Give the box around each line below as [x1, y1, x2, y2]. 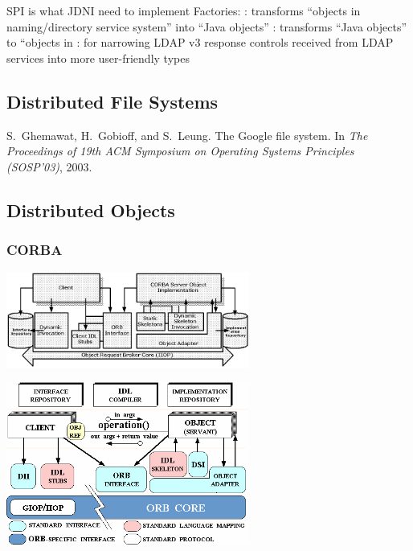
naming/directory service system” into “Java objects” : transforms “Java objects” [6, 18, 407, 35]
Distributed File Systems [6, 88, 219, 113]
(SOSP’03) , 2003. [6, 158, 92, 175]
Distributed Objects [6, 197, 175, 222]
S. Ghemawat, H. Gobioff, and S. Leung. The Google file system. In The [6, 126, 368, 143]
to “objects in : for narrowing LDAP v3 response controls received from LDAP [6, 34, 394, 51]
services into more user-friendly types [6, 49, 190, 66]
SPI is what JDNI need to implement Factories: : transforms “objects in [6, 2, 361, 19]
